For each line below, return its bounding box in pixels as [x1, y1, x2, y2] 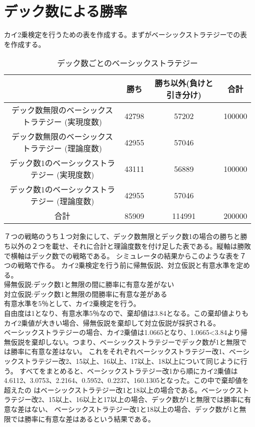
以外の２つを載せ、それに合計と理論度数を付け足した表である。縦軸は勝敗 [10, 240, 251, 251]
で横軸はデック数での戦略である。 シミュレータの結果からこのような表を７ [4, 250, 247, 261]
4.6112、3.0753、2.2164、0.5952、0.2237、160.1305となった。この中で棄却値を [4, 375, 249, 385]
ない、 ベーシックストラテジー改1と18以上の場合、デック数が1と [31, 404, 239, 414]
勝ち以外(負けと [154, 77, 213, 89]
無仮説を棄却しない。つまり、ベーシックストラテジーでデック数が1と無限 [4, 336, 240, 347]
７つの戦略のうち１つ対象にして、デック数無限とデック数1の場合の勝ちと [4, 231, 240, 241]
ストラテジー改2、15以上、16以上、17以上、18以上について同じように [17, 356, 241, 366]
